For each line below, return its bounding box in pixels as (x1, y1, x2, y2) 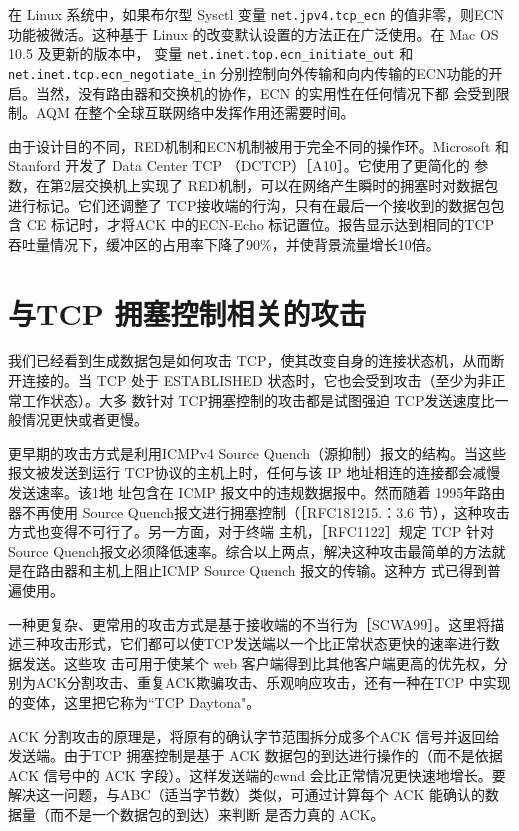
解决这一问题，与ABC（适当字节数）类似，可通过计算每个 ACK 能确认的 (8, 784, 485, 805)
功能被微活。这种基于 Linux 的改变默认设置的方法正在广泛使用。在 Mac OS (8, 23, 499, 44)
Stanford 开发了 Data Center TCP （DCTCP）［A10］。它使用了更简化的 (8, 155, 470, 176)
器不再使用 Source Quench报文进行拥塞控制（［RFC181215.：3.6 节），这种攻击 (8, 501, 510, 522)
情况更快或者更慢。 (21, 409, 148, 430)
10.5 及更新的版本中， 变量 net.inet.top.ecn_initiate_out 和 (8, 43, 414, 64)
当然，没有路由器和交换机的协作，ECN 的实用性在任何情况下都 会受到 (35, 82, 496, 103)
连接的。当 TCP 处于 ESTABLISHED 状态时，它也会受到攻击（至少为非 (21, 370, 492, 391)
